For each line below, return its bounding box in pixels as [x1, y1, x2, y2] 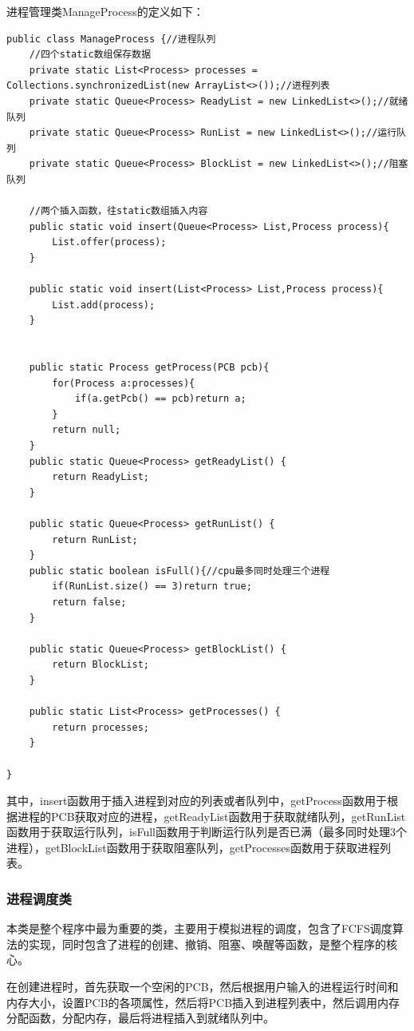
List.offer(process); [52, 236, 167, 248]
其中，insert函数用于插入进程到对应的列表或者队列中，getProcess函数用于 [6, 792, 387, 809]
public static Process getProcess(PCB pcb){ [29, 362, 270, 374]
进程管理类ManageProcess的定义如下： [6, 3, 204, 19]
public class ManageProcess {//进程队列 [6, 33, 216, 45]
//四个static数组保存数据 [29, 49, 152, 61]
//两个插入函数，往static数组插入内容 [29, 205, 208, 217]
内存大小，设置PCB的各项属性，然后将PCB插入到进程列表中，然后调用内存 [6, 993, 400, 1010]
